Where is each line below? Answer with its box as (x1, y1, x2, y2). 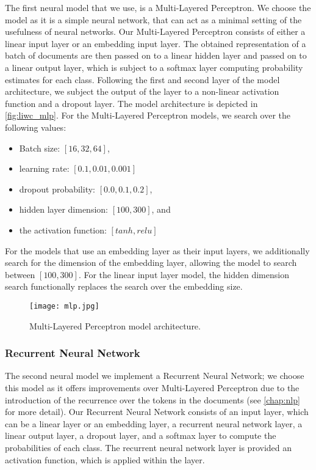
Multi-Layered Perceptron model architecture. (29, 319, 201, 332)
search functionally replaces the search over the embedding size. (5, 280, 243, 293)
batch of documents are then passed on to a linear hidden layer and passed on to (5, 49, 307, 62)
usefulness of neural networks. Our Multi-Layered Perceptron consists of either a (5, 25, 306, 38)
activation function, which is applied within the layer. (5, 453, 205, 466)
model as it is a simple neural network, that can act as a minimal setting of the (5, 13, 302, 26)
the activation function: (19, 223, 107, 236)
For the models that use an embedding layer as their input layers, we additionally (5, 244, 310, 257)
